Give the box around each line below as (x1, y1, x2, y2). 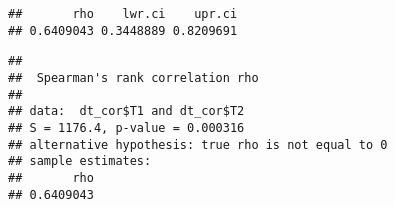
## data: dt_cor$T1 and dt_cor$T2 (8, 104, 245, 119)
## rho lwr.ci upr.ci (8, 7, 238, 21)
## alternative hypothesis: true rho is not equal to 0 (8, 137, 388, 152)
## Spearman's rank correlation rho (8, 70, 259, 85)
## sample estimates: (8, 154, 152, 169)
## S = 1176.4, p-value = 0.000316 (8, 120, 245, 135)
